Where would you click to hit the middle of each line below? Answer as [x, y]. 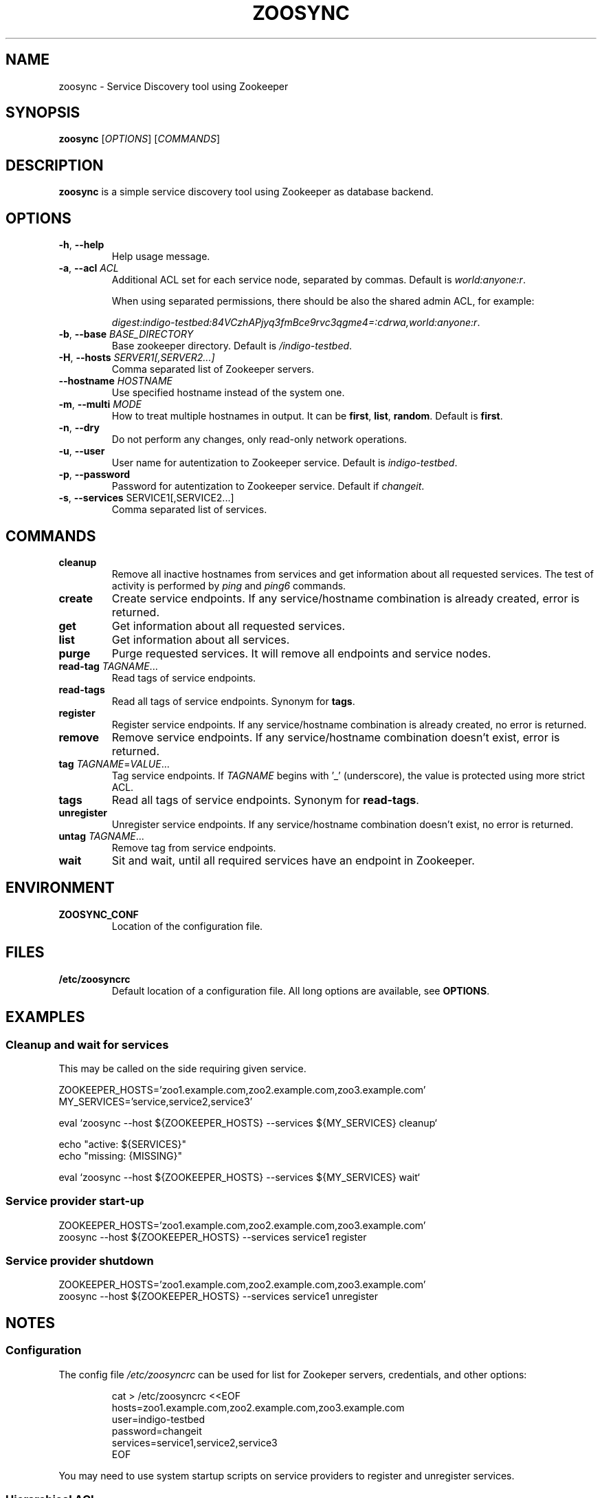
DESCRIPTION [55, 165]
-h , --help [81, 245]
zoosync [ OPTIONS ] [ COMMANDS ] [140, 139]
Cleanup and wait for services [87, 1044]
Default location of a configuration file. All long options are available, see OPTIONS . [301, 990]
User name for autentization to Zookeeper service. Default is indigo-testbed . [285, 463]
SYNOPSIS [43, 113]
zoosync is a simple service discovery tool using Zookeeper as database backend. [246, 192]
